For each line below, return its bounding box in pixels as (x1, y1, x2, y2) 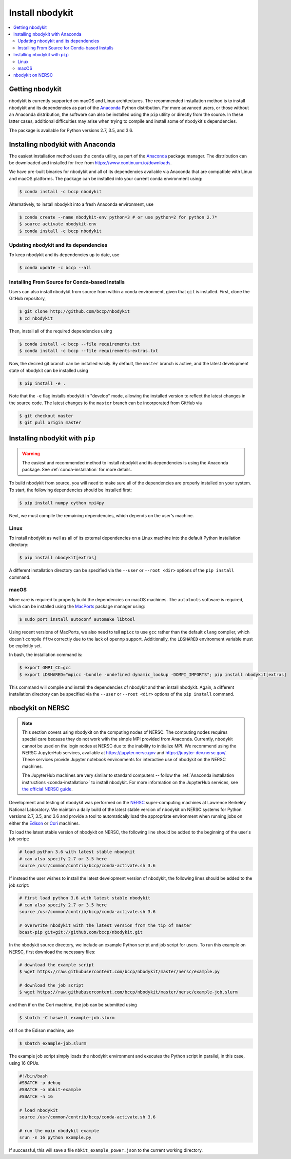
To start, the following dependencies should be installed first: (9, 487, 132, 493)
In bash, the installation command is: (9, 652, 83, 657)
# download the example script (19, 962, 95, 967)
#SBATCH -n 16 (19, 1093, 53, 1099)
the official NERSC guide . (22, 786, 73, 792)
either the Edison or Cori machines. (9, 820, 80, 826)
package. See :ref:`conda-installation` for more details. (22, 467, 132, 473)
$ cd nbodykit (19, 315, 53, 321)
